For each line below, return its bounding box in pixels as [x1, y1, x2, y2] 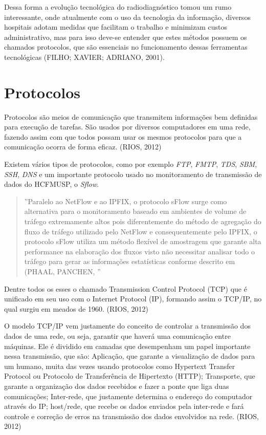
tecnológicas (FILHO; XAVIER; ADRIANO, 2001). [4, 51, 165, 62]
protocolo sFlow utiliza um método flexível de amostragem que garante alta [24, 236, 261, 247]
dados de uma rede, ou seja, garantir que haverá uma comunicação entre [4, 330, 231, 341]
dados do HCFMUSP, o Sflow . [4, 179, 99, 189]
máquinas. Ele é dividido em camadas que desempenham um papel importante [4, 340, 251, 351]
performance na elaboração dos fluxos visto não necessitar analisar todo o [24, 246, 255, 256]
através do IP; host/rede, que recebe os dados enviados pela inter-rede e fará [4, 401, 244, 411]
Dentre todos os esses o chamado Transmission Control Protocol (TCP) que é [4, 283, 247, 294]
